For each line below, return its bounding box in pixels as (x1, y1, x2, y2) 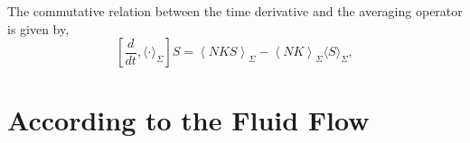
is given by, (7, 19, 70, 38)
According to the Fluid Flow (7, 102, 370, 139)
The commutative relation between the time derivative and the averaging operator (7, 2, 463, 20)
